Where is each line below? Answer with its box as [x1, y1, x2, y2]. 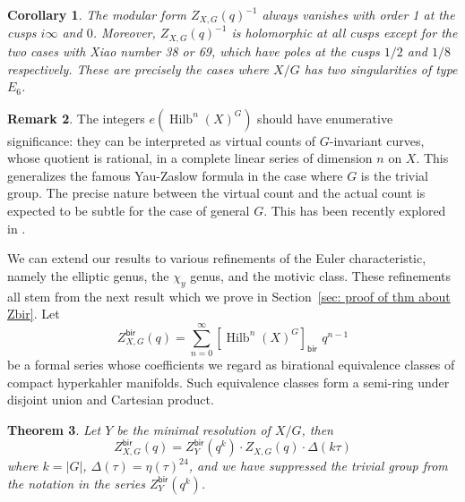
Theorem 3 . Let [7, 420, 101, 438]
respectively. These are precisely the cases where [7, 59, 270, 78]
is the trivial [360, 166, 429, 184]
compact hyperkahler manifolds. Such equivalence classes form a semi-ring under [7, 372, 450, 391]
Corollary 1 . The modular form [7, 5, 186, 23]
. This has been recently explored [263, 201, 446, 220]
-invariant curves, [329, 131, 425, 149]
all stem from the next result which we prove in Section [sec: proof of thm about [7, 286, 451, 305]
